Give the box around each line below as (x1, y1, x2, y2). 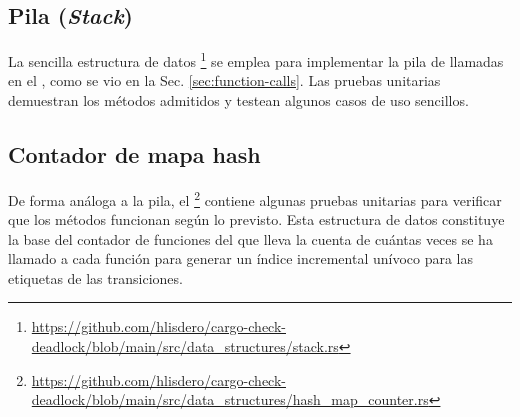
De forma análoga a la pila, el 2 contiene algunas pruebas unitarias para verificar (8, 186, 502, 210)
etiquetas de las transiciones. (8, 267, 183, 288)
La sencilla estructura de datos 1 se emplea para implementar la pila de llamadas (8, 48, 504, 71)
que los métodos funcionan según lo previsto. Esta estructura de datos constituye (8, 209, 505, 230)
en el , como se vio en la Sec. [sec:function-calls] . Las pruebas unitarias (8, 70, 441, 91)
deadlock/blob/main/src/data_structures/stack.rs (31, 336, 339, 357)
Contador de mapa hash (8, 139, 261, 170)
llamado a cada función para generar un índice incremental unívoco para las (8, 248, 474, 269)
